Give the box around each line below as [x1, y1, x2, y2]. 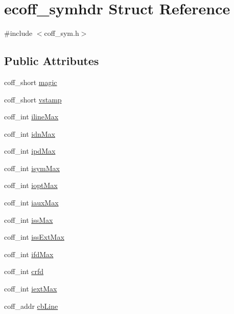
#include [4, 28, 33, 38]
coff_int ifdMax [4, 248, 54, 259]
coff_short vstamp [4, 94, 62, 104]
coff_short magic [4, 76, 57, 87]
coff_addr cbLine [4, 300, 58, 311]
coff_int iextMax [4, 283, 57, 294]
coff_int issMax [4, 214, 53, 225]
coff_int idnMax [4, 128, 55, 139]
